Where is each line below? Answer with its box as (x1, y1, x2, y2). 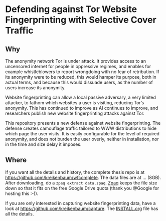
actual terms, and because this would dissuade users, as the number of (5, 79, 153, 85)
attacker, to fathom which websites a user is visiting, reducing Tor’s (5, 100, 144, 106)
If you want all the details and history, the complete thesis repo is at (5, 169, 145, 175)
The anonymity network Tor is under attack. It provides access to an (5, 58, 146, 64)
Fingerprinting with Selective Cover (5, 14, 156, 26)
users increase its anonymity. (5, 85, 66, 91)
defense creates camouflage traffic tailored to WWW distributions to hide (5, 125, 157, 131)
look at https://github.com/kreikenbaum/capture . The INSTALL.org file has (5, 205, 158, 211)
